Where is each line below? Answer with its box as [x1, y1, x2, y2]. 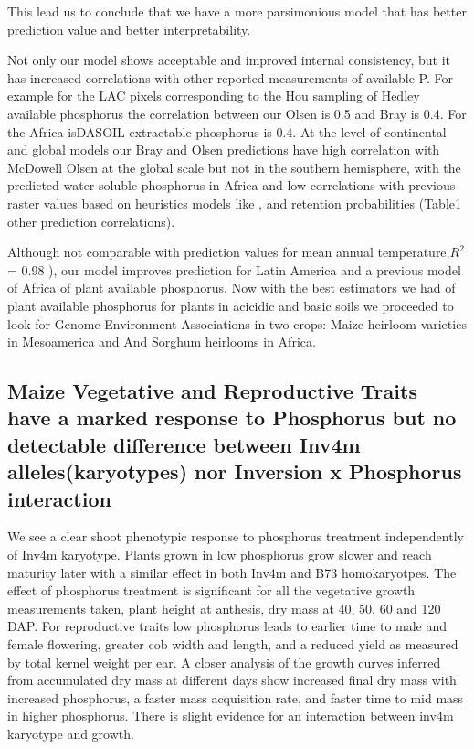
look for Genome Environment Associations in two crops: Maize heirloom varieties [7, 314, 467, 333]
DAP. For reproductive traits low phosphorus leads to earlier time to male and [7, 616, 448, 636]
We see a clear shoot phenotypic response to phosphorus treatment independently [7, 527, 464, 546]
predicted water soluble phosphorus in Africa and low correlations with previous [7, 176, 456, 195]
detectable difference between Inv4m [7, 430, 361, 458]
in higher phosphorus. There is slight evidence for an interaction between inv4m [7, 706, 454, 725]
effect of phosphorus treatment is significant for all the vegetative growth [7, 581, 416, 600]
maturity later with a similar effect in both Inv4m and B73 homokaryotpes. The [7, 562, 457, 582]
